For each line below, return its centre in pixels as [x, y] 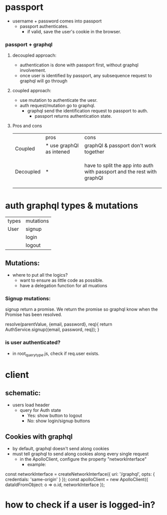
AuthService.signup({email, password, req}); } [52, 330]
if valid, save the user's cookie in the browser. [74, 31]
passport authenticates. [44, 26]
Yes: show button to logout [55, 416]
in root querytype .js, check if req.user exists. [56, 354]
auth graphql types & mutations [72, 206]
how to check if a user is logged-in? [80, 505]
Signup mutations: [28, 298]
